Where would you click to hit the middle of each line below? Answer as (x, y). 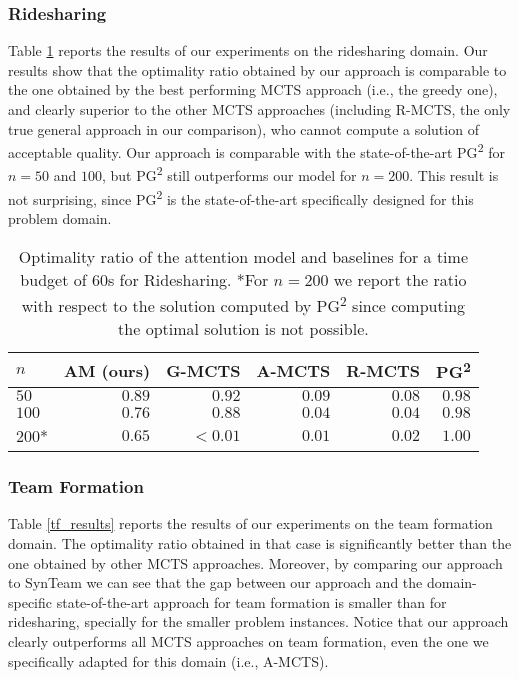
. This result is (454, 175)
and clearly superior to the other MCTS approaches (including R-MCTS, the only (259, 109)
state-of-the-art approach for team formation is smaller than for (251, 601)
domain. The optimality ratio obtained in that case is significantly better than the (260, 543)
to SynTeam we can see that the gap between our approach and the (215, 582)
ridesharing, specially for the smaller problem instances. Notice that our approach (258, 621)
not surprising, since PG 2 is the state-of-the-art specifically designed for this (241, 197)
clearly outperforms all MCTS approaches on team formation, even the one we (248, 640)
